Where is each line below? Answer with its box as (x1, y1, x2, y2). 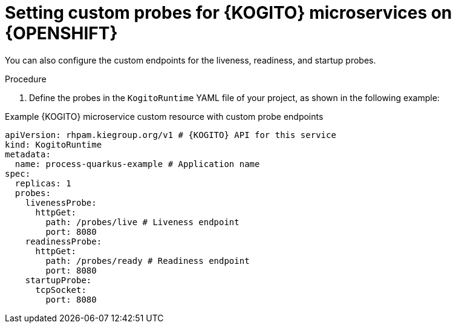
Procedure (5, 73, 47, 84)
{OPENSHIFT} (5, 23, 118, 44)
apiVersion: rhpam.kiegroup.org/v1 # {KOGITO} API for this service (5, 130, 336, 140)
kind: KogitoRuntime (5, 139, 102, 149)
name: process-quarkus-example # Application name (15, 159, 260, 169)
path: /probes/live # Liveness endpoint (45, 217, 239, 227)
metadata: (5, 149, 51, 159)
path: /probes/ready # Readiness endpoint (45, 255, 250, 266)
